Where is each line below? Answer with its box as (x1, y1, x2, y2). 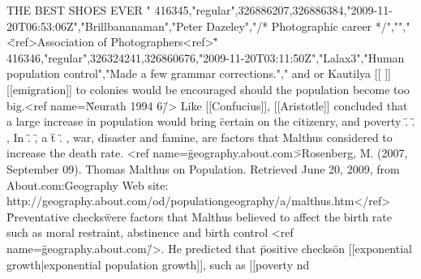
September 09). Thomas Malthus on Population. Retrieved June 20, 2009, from (6, 160, 400, 177)
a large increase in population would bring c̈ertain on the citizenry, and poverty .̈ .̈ (6, 113, 415, 130)
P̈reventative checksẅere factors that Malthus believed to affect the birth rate (6, 208, 393, 225)
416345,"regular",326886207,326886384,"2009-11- (154, 2, 393, 18)
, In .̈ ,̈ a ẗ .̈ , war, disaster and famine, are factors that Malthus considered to (6, 128, 393, 145)
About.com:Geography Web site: (6, 176, 169, 193)
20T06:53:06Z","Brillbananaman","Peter (6, 17, 203, 34)
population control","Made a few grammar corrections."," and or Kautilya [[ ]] (6, 65, 391, 82)
